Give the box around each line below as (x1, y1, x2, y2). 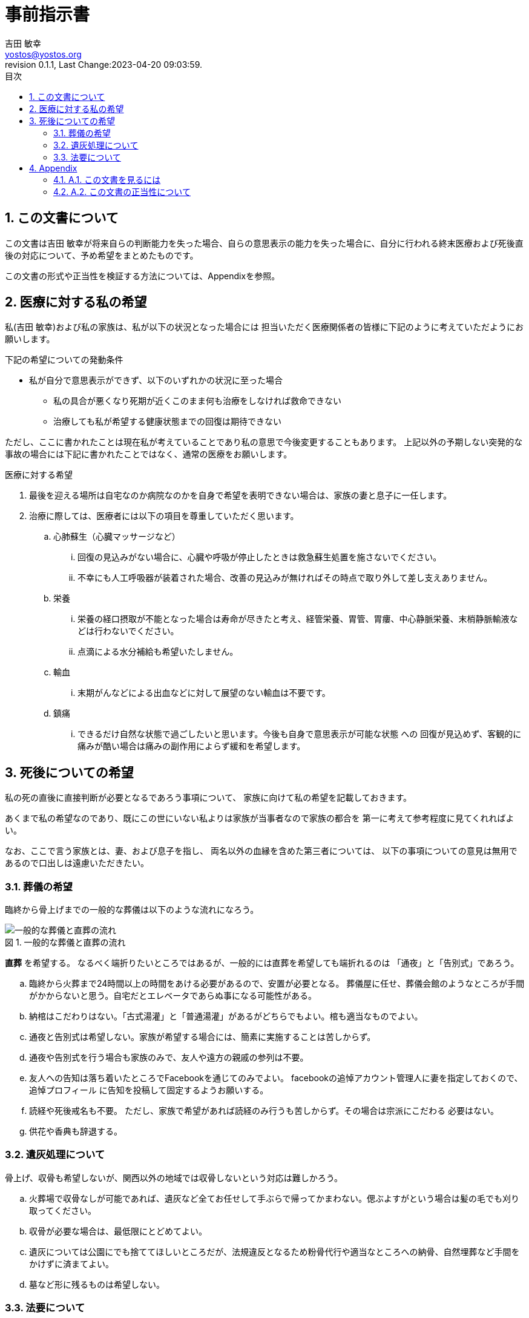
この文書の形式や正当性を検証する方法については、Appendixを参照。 (5, 270, 280, 281)
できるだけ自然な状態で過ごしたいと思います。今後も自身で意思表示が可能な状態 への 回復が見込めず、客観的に (77, 729, 522, 740)
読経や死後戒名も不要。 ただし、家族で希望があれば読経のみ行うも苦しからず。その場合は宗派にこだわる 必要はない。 (29, 1105, 499, 1116)
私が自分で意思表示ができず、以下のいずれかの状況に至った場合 (29, 375, 283, 386)
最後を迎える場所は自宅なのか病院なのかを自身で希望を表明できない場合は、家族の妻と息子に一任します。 (29, 490, 452, 501)
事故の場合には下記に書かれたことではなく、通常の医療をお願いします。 (5, 449, 292, 460)
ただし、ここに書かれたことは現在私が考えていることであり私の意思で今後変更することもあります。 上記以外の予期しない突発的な (5, 437, 523, 448)
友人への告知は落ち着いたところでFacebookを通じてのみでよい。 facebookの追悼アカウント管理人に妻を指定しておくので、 (29, 1073, 523, 1084)
